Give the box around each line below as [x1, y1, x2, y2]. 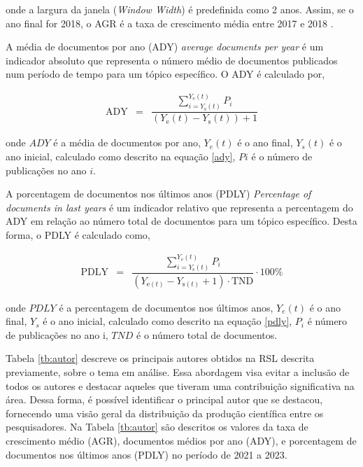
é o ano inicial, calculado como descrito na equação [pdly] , [43, 314, 292, 328]
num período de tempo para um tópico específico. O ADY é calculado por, [6, 67, 325, 81]
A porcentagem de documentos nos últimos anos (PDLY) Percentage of [6, 186, 311, 201]
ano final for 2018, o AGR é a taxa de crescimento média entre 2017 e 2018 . [6, 15, 334, 30]
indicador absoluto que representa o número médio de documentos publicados [6, 53, 338, 67]
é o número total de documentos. [136, 327, 278, 342]
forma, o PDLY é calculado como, [6, 227, 150, 242]
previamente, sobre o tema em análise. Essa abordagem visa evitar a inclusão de [6, 365, 350, 379]
